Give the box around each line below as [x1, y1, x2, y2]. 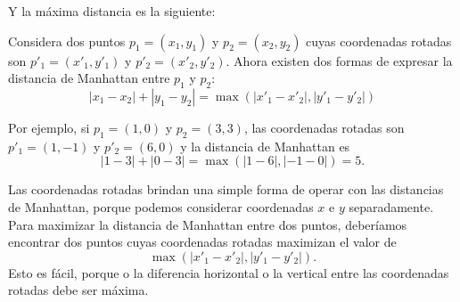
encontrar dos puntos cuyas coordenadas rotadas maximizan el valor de [8, 233, 397, 251]
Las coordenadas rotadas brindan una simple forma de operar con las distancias [8, 180, 444, 199]
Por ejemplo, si [8, 118, 90, 136]
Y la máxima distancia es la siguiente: [8, 2, 216, 20]
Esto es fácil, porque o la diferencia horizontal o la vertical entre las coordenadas [8, 263, 449, 282]
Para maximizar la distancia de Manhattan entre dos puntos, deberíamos [8, 215, 407, 233]
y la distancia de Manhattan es [180, 136, 350, 155]
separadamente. [349, 197, 434, 216]
